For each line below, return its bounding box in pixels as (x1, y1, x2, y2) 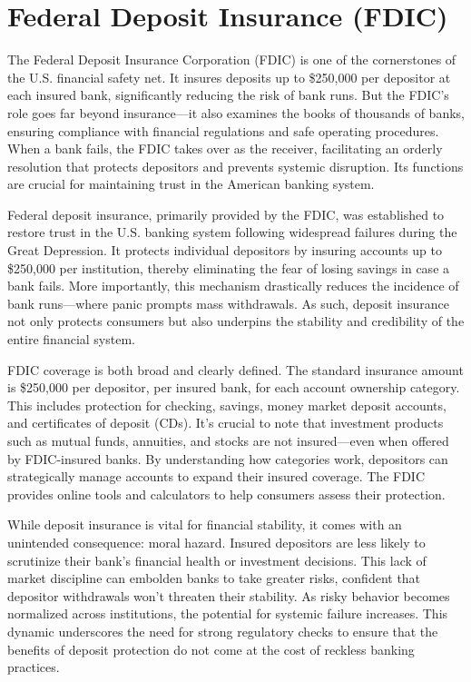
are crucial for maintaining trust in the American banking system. (7, 174, 375, 193)
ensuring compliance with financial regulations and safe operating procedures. (7, 121, 439, 140)
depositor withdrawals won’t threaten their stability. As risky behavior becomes (7, 586, 450, 605)
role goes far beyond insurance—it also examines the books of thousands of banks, (7, 103, 465, 122)
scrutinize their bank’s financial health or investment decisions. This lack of (7, 550, 427, 569)
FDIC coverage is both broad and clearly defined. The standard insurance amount (7, 360, 464, 379)
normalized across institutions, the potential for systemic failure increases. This (7, 604, 448, 623)
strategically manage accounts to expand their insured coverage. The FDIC (7, 467, 426, 486)
